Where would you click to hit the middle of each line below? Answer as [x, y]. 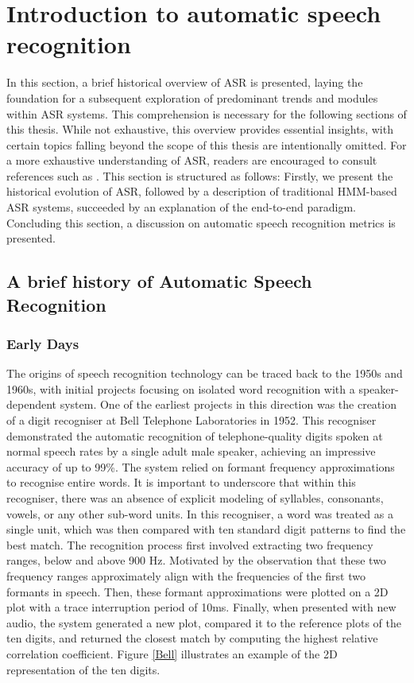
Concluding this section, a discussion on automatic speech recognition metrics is [201, 222]
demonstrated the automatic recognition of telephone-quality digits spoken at [195, 435]
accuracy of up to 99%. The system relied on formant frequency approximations [201, 466]
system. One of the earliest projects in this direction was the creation [228, 404]
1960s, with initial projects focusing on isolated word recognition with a [181, 388]
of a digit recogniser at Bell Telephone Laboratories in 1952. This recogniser [192, 420]
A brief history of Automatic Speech [159, 281]
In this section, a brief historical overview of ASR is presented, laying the [185, 82]
